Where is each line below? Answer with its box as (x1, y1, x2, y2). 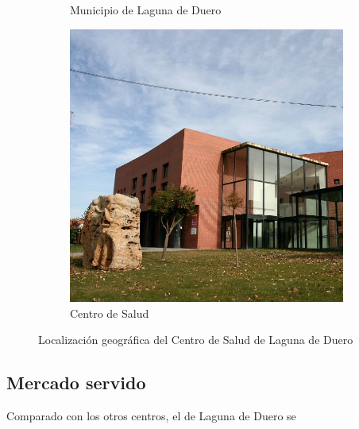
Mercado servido (6, 370, 146, 395)
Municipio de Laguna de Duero (70, 2, 222, 17)
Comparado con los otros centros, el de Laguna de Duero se (6, 408, 296, 424)
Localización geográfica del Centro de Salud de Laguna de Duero (38, 331, 353, 348)
